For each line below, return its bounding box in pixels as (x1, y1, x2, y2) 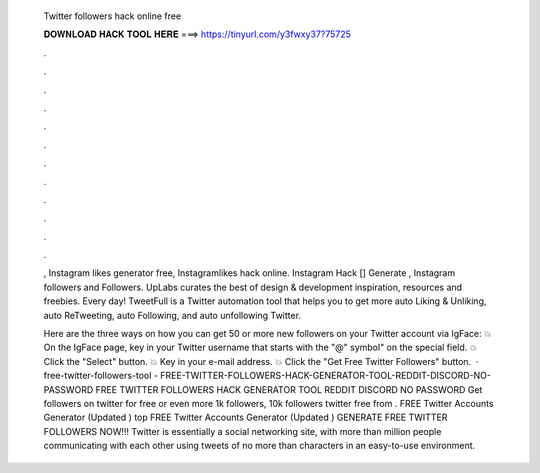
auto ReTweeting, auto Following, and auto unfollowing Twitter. (43, 309, 302, 321)
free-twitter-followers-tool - (43, 370, 159, 382)
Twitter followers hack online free (43, 10, 182, 22)
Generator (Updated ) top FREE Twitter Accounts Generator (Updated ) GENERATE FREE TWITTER (43, 411, 448, 424)
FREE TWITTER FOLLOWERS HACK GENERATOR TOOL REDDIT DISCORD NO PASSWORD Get (95, 383, 483, 395)
